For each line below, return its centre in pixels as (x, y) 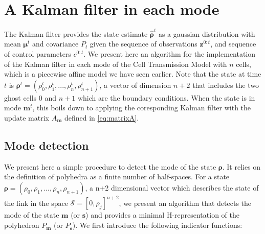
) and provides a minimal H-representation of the (162, 215)
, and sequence (233, 44)
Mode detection (47, 145)
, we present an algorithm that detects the (185, 203)
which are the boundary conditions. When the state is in (166, 97)
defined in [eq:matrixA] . (102, 118)
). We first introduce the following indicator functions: (157, 225)
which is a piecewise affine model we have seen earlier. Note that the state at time (133, 74)
